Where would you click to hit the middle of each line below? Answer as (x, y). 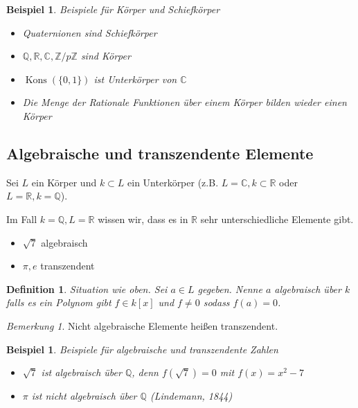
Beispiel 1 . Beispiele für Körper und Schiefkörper (113, 9)
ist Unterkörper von (135, 79)
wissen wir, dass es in (143, 219)
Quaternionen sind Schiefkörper (90, 32)
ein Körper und (64, 182)
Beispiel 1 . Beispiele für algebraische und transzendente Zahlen (142, 349)
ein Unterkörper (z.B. (173, 182)
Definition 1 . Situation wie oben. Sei (87, 289)
